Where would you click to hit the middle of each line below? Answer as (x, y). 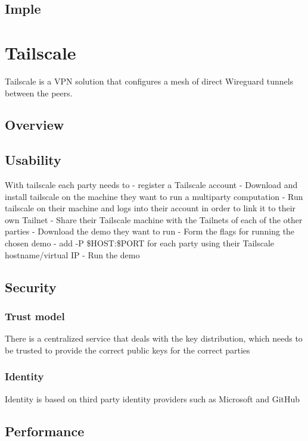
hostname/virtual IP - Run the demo (72, 254)
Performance (45, 431)
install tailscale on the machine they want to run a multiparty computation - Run (154, 196)
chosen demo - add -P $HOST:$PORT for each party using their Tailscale (140, 243)
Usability (33, 160)
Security (31, 287)
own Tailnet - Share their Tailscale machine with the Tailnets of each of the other (154, 219)
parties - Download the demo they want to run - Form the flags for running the (150, 231)
